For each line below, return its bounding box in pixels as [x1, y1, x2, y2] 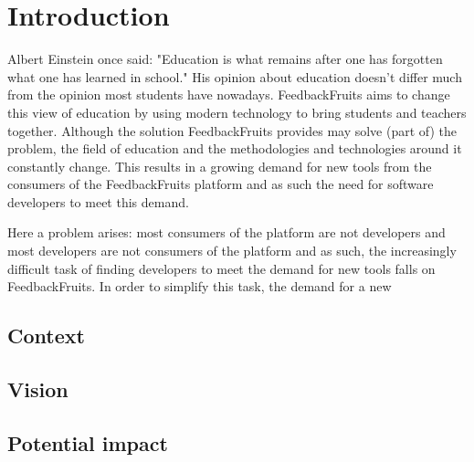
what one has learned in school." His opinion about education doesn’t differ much [7, 67, 462, 86]
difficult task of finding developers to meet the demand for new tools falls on [7, 258, 436, 278]
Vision [7, 375, 68, 404]
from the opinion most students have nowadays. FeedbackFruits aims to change [7, 85, 450, 104]
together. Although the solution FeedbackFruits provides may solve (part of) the [7, 121, 458, 140]
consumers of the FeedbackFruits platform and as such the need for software [7, 174, 434, 194]
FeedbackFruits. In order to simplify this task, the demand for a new [7, 277, 392, 296]
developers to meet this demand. [7, 192, 189, 211]
